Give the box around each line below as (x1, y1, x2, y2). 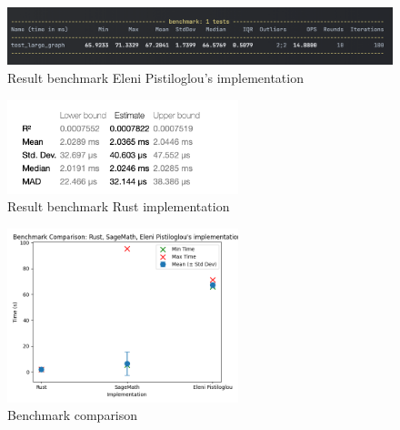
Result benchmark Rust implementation (7, 197, 230, 216)
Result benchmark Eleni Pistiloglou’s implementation (7, 67, 304, 87)
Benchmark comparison (7, 405, 138, 425)
